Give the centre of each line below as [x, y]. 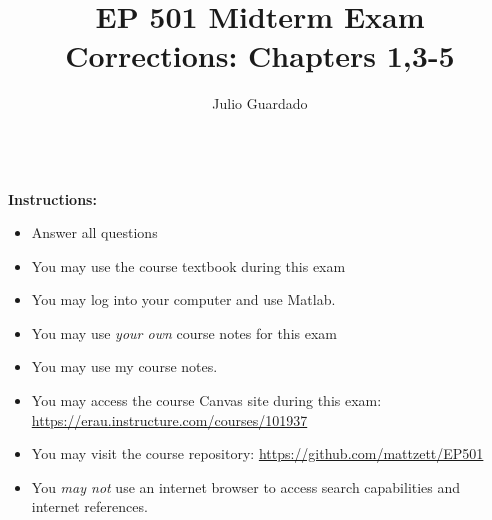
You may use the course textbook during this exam [188, 265]
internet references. [89, 506]
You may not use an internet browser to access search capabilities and [246, 486]
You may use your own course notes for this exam [184, 332]
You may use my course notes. [124, 366]
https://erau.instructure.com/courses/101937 [169, 419]
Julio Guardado [260, 103]
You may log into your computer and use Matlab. [183, 299]
